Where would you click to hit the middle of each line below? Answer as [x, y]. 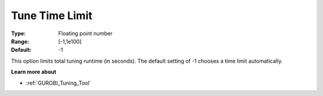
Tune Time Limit [52, 16]
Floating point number [86, 33]
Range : [20, 41]
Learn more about [34, 72]
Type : [19, 33]
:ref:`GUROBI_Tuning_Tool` [59, 83]
